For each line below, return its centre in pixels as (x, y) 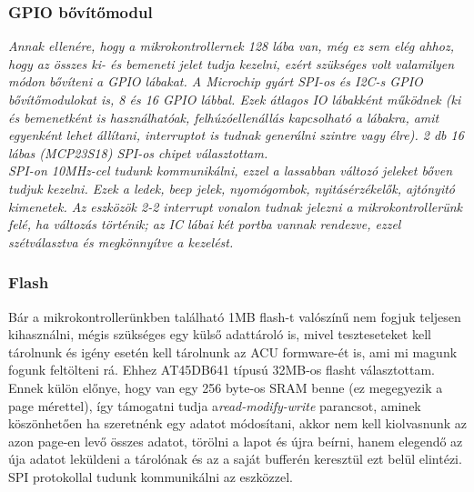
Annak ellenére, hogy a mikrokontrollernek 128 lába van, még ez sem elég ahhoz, (231, 46)
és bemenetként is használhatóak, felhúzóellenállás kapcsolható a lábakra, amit (224, 117)
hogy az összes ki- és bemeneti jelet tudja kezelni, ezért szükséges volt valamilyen (232, 63)
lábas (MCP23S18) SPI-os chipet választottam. (138, 152)
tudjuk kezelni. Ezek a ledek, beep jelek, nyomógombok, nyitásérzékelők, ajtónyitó (232, 188)
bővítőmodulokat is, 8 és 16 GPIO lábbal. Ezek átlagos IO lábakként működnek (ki (235, 99)
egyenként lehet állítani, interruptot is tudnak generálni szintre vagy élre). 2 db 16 (236, 135)
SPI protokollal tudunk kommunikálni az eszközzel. (151, 476)
